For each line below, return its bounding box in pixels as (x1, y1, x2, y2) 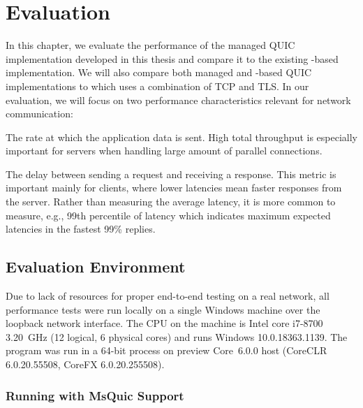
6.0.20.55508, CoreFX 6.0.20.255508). (6, 357, 165, 372)
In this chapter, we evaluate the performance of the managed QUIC (6, 38, 295, 52)
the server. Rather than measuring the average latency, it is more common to (6, 194, 336, 209)
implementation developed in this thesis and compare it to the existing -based (6, 51, 339, 66)
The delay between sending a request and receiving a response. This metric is (6, 166, 336, 181)
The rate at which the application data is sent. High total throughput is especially (6, 129, 358, 144)
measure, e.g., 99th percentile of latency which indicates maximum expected (6, 207, 331, 222)
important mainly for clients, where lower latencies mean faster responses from (6, 180, 342, 195)
